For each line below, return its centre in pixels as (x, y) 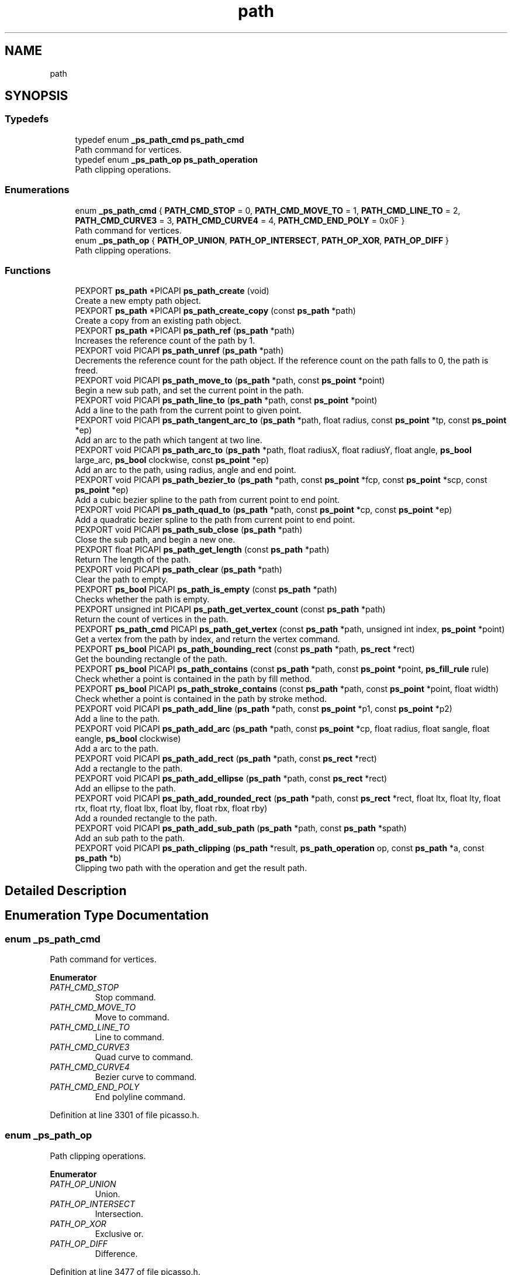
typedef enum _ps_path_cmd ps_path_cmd (160, 139)
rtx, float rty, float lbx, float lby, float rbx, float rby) (171, 808)
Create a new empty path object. (138, 301)
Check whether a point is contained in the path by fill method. (193, 679)
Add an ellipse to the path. (125, 789)
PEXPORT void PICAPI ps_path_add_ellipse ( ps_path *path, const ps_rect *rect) (231, 779)
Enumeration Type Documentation (107, 916)
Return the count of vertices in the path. (152, 619)
